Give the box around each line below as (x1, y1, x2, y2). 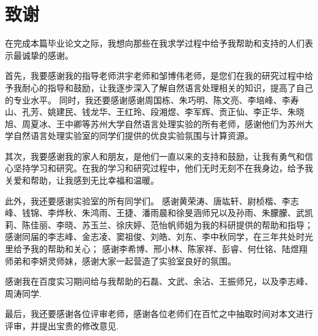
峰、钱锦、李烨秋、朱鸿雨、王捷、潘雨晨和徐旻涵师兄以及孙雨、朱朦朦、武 (5, 206, 305, 219)
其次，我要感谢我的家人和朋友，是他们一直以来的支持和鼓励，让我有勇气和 (5, 149, 305, 162)
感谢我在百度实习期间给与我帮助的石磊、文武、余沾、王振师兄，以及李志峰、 (5, 275, 313, 288)
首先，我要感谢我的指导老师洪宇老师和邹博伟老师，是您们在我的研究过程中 (5, 69, 305, 82)
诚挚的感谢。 (21, 48, 73, 61)
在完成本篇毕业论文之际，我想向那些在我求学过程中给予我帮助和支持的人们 (5, 37, 305, 50)
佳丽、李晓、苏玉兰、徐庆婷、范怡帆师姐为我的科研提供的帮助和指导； (30, 218, 313, 231)
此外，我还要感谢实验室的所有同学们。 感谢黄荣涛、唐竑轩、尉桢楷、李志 (5, 194, 299, 207)
